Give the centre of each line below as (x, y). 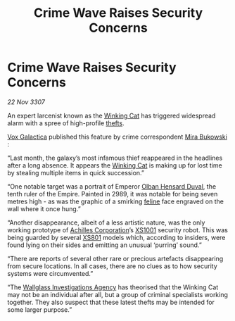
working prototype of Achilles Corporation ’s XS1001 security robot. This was (118, 229)
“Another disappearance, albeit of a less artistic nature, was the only (106, 222)
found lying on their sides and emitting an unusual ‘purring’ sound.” (104, 245)
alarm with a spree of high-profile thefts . (66, 123)
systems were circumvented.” (50, 273)
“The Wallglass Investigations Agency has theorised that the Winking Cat (113, 287)
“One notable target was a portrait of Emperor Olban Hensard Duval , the (112, 186)
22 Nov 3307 (26, 102)
